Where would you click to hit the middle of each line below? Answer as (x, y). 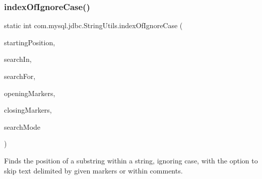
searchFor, (20, 76)
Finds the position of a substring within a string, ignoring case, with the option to (131, 160)
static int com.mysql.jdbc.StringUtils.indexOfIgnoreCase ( (93, 25)
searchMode (22, 126)
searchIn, (18, 59)
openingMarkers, (30, 93)
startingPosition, (30, 42)
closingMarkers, (28, 110)
